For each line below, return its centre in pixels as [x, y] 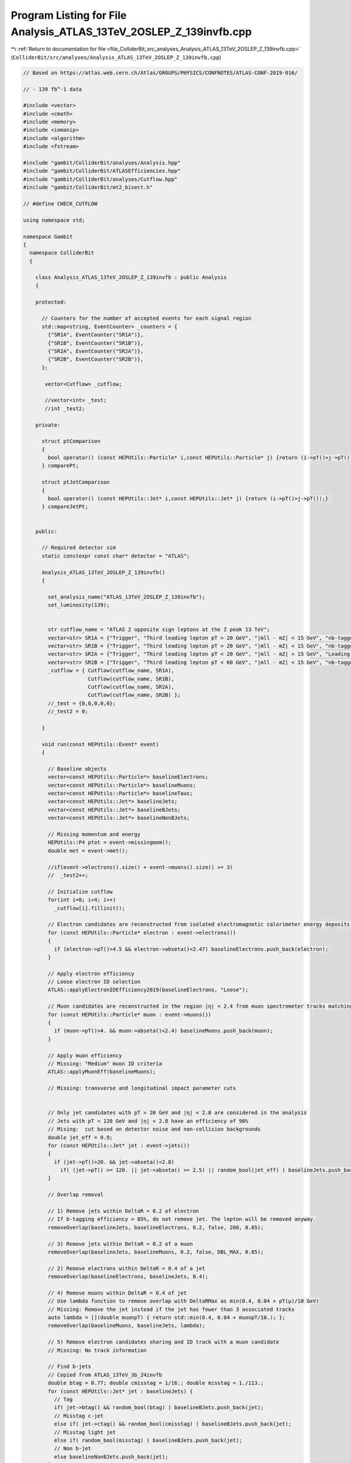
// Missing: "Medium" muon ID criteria [105, 1063]
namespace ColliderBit [62, 253]
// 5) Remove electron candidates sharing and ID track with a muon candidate [164, 1342]
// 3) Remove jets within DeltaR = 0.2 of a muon [120, 1244]
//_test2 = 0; [68, 712]
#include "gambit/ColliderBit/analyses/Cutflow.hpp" [100, 179]
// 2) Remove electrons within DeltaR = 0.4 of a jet [126, 1268]
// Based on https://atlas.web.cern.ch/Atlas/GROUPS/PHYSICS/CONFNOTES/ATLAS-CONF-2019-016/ [160, 73]
